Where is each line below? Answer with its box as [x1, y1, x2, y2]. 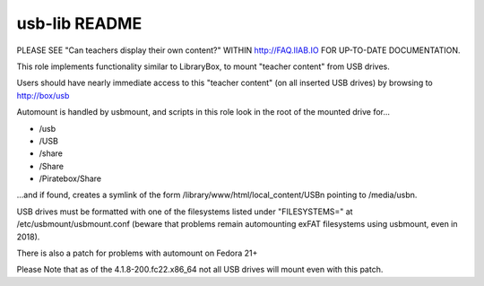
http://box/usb [16, 90, 70, 100]
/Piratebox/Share [39, 173, 102, 184]
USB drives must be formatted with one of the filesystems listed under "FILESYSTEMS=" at [16, 206, 353, 217]
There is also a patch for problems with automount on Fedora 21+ [16, 247, 258, 259]
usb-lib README [16, 13, 143, 33]
